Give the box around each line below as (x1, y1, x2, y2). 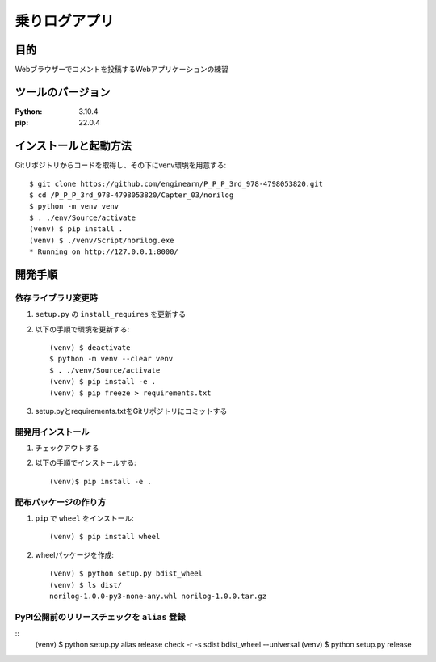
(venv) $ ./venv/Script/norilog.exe (29, 235, 174, 245)
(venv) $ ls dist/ (49, 580, 123, 589)
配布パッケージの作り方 (15, 496, 107, 508)
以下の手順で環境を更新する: (35, 324, 130, 334)
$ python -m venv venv (29, 202, 119, 211)
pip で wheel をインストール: (35, 513, 135, 523)
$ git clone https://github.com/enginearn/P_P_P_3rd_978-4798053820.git (29, 179, 323, 188)
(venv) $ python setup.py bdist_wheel (49, 569, 203, 578)
